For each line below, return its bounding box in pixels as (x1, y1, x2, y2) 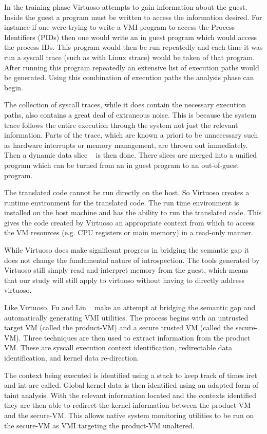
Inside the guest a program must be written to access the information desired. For (4, 11, 262, 22)
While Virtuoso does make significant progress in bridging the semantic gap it (4, 244, 250, 255)
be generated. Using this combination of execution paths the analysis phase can (4, 72, 254, 83)
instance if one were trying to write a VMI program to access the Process (4, 22, 235, 32)
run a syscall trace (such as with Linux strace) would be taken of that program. (4, 51, 255, 62)
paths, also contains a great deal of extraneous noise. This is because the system (4, 109, 257, 120)
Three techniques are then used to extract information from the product (23, 332, 251, 343)
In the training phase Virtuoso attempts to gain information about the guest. (4, 2, 247, 12)
